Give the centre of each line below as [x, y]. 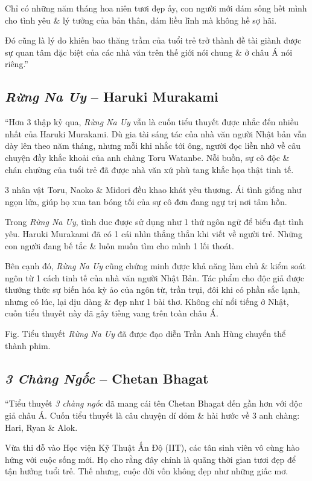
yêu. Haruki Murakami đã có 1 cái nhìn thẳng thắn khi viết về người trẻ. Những [154, 233]
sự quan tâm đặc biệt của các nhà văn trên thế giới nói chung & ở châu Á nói [149, 52]
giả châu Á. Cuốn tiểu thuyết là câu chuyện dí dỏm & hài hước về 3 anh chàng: [152, 415]
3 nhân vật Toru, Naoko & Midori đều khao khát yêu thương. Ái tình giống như [153, 190]
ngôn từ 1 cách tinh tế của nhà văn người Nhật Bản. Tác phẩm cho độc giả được [155, 277]
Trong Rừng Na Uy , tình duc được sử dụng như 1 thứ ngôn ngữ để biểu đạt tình [154, 222]
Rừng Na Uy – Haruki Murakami [112, 97]
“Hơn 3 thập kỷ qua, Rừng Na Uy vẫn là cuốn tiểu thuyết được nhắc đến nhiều [152, 122]
